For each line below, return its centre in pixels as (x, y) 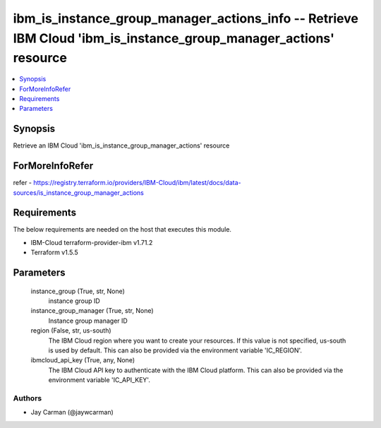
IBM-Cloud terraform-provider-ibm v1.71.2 (92, 242)
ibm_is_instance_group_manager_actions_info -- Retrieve (186, 18)
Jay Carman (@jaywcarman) (72, 412)
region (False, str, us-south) (71, 331)
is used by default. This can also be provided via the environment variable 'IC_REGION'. (175, 350)
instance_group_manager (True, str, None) (92, 311)
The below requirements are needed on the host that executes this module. (122, 230)
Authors (28, 398)
